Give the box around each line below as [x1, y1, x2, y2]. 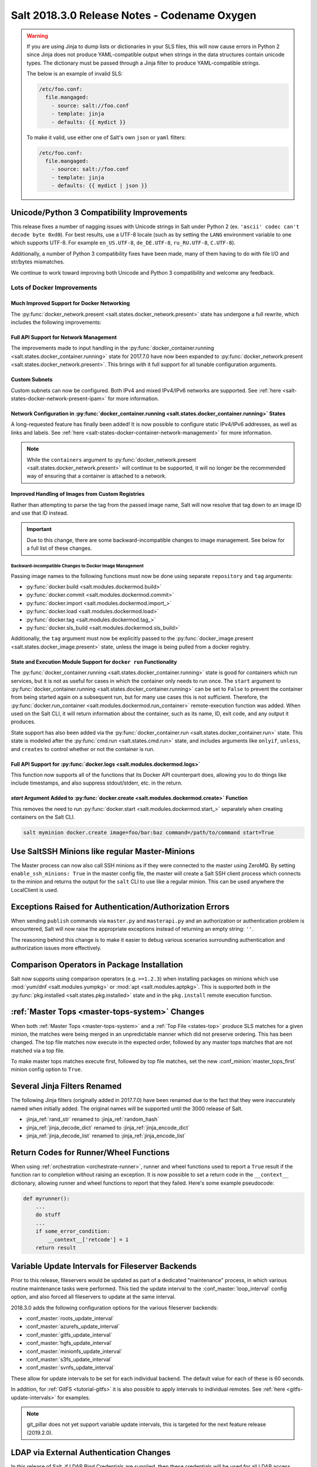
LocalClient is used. [11, 886, 59, 893]
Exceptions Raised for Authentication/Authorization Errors [11, 901, 230, 912]
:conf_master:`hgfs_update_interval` [25, 1340, 113, 1347]
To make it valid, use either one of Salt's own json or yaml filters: [26, 134, 186, 141]
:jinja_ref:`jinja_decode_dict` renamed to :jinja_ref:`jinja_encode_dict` [25, 1124, 190, 1131]
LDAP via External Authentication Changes [11, 1447, 171, 1458]
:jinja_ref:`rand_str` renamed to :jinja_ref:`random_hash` [25, 1116, 160, 1123]
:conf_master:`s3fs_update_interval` [25, 1356, 113, 1363]
